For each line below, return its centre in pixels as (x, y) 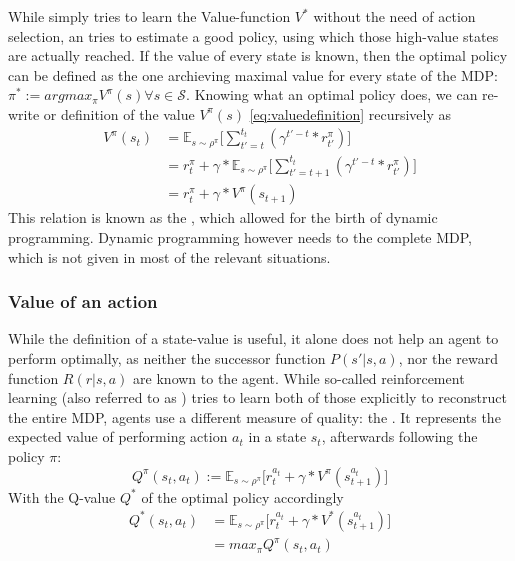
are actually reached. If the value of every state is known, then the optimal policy (258, 55)
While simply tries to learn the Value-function (149, 16)
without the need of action (394, 16)
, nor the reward (448, 358)
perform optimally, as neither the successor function (167, 358)
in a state (277, 436)
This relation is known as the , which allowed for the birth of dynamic (223, 217)
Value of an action (83, 301)
